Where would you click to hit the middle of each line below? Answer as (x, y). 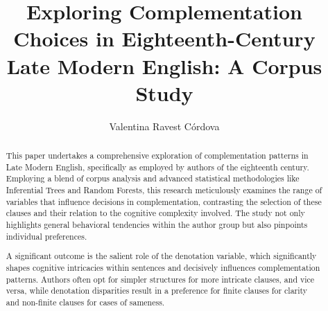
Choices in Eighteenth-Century (164, 38)
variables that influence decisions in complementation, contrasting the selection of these (164, 201)
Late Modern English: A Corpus (164, 65)
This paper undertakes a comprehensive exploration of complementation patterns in (157, 155)
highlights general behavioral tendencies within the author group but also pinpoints (157, 225)
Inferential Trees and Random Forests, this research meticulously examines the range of (164, 190)
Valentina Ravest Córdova (164, 126)
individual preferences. (46, 236)
